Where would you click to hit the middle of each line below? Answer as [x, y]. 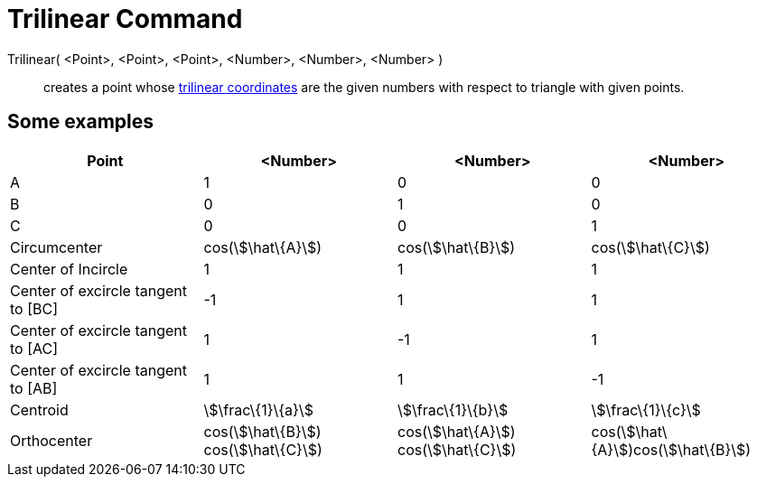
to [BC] [34, 308]
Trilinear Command [125, 19]
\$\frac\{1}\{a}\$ [258, 410]
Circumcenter [56, 247]
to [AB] [34, 388]
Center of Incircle [69, 269]
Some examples [81, 122]
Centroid [39, 410]
